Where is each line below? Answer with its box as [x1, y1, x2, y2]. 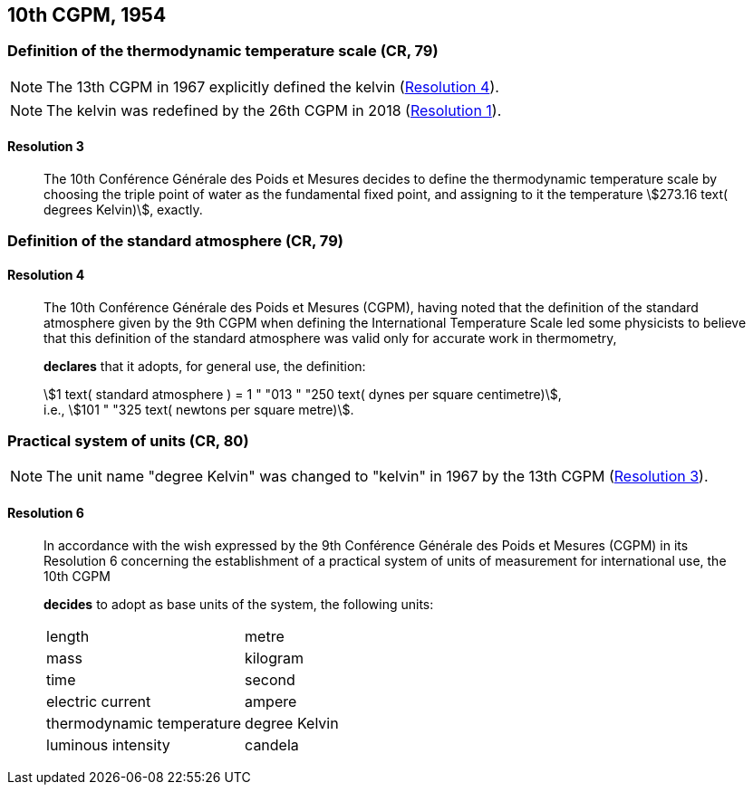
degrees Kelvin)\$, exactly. [43, 202, 203, 218]
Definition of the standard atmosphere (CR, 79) [7, 232, 343, 251]
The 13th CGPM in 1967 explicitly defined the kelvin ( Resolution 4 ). [46, 77, 499, 96]
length [46, 626, 90, 645]
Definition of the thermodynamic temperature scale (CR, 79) [7, 42, 439, 61]
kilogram [245, 648, 304, 667]
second [245, 670, 295, 689]
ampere [245, 692, 297, 711]
